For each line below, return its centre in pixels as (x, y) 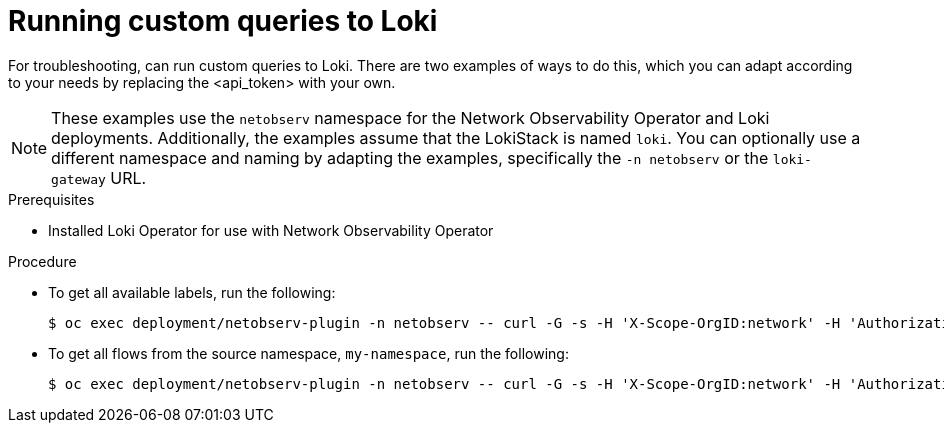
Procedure (42, 261)
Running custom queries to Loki (223, 21)
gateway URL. (99, 177)
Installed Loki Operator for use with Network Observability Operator (271, 230)
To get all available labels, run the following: (192, 292)
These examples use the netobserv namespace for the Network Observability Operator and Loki (410, 117)
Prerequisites (51, 199)
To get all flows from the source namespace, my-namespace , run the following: (308, 353)
